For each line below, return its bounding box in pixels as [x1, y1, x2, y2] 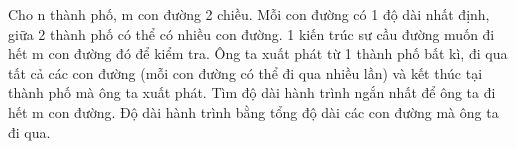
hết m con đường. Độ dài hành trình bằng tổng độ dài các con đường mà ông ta [8, 101, 499, 122]
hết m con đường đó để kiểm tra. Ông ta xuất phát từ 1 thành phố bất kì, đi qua [8, 43, 508, 64]
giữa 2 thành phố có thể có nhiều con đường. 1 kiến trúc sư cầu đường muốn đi [8, 23, 495, 44]
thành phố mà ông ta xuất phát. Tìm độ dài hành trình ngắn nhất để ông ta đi [8, 82, 496, 103]
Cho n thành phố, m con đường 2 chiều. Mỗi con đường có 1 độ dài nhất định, [8, 4, 490, 24]
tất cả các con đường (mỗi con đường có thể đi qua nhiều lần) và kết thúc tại [8, 62, 483, 83]
